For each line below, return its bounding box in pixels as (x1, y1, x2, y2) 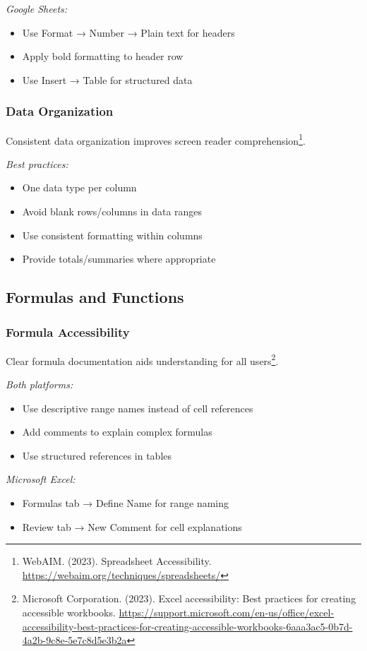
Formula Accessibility (6, 323, 130, 340)
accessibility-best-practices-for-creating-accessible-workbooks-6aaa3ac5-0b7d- (22, 619, 353, 633)
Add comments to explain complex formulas (22, 424, 212, 439)
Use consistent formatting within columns (22, 227, 203, 242)
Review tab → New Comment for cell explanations (22, 519, 242, 534)
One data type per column (22, 180, 137, 195)
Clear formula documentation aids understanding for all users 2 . (6, 351, 279, 368)
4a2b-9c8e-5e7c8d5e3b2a (22, 633, 127, 647)
